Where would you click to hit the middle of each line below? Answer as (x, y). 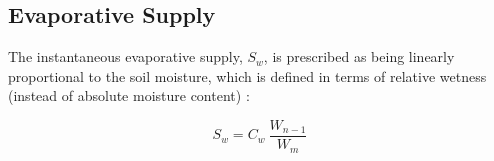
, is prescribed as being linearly (359, 56)
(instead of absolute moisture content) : (129, 95)
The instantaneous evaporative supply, (125, 56)
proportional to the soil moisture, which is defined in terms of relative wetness (247, 75)
